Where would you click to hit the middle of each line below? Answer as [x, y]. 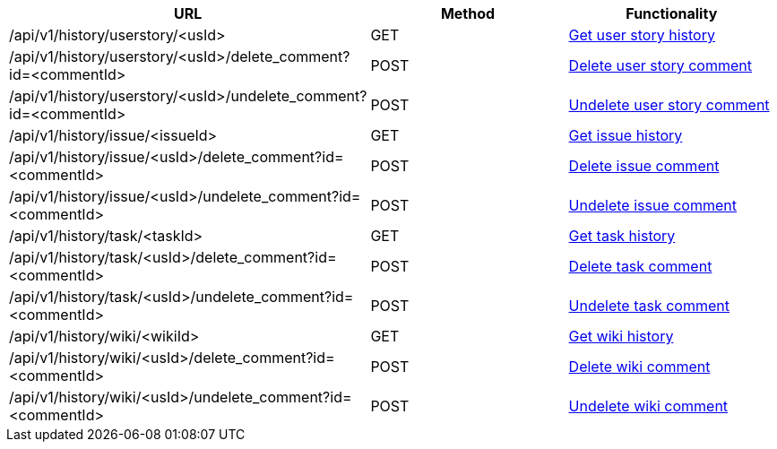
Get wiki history [621, 336]
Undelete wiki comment [648, 406]
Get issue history [626, 135]
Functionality [672, 13]
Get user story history [642, 35]
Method [468, 13]
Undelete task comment [649, 306]
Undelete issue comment [653, 205]
